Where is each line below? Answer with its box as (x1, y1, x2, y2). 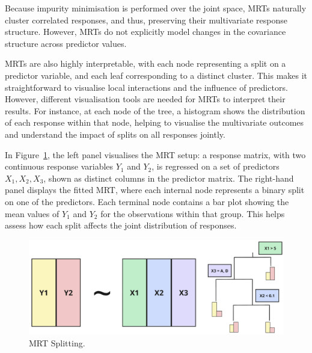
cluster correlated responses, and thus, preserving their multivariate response (5, 13, 287, 26)
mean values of (5, 207, 60, 219)
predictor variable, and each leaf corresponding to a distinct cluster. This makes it (5, 69, 308, 81)
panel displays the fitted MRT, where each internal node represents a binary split (5, 183, 305, 196)
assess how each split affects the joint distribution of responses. (5, 219, 237, 232)
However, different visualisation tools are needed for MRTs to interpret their (5, 93, 286, 105)
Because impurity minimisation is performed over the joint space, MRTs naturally (5, 2, 307, 14)
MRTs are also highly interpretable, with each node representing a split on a (5, 57, 286, 70)
